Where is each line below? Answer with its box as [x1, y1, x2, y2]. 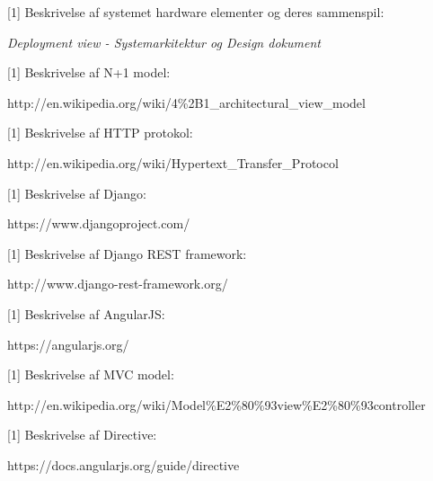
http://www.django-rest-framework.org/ [7, 274, 228, 293]
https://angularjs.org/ [7, 334, 129, 353]
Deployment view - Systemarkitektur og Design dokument [7, 32, 321, 51]
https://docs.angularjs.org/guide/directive [7, 455, 240, 474]
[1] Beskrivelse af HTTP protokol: [7, 123, 193, 142]
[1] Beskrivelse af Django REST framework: [7, 244, 247, 263]
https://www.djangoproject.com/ [7, 214, 190, 233]
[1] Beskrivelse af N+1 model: [7, 63, 171, 82]
